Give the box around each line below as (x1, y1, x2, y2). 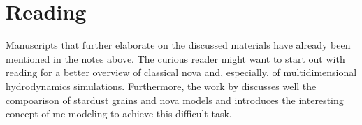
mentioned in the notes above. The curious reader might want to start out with (6, 51, 345, 66)
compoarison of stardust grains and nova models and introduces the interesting (6, 92, 344, 107)
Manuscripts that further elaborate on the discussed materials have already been (6, 38, 351, 52)
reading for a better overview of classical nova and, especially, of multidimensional (6, 65, 357, 80)
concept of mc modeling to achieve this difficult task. (6, 106, 232, 121)
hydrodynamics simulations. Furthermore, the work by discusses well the (6, 78, 317, 93)
